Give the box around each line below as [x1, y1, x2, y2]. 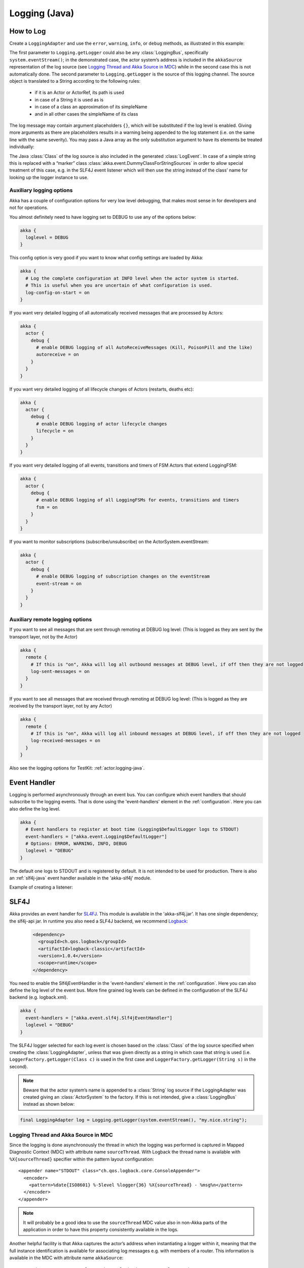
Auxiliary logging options [9, 187, 73, 194]
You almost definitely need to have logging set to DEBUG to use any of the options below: [9, 214, 197, 220]
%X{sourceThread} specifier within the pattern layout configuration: [9, 1156, 154, 1162]
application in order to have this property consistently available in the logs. [23, 1226, 179, 1232]
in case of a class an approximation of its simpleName [34, 104, 147, 110]
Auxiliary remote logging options [9, 616, 92, 623]
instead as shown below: [23, 1101, 75, 1107]
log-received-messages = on [30, 738, 101, 744]
